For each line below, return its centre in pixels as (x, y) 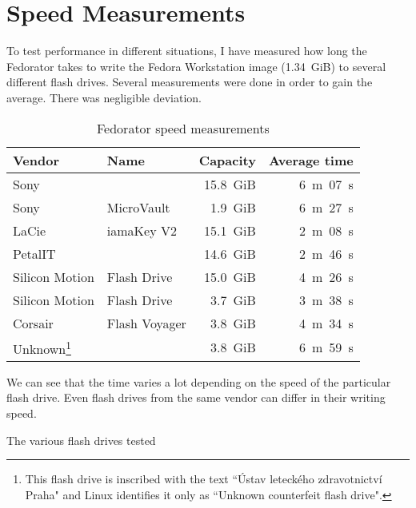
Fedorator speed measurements (183, 128)
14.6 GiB (230, 253)
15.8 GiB (230, 184)
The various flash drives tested (81, 440)
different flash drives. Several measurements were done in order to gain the (190, 82)
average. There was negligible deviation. (104, 97)
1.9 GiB (233, 207)
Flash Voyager (146, 323)
